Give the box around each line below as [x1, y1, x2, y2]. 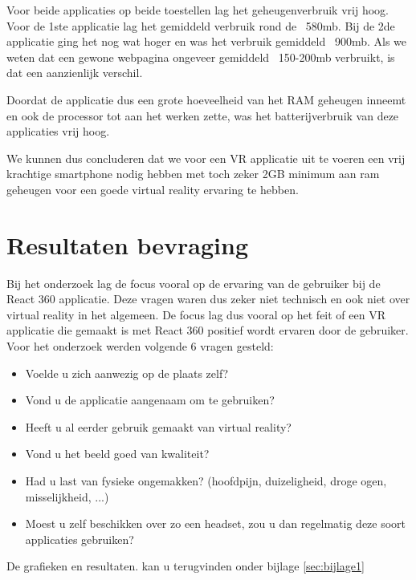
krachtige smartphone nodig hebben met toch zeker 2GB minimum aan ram [6, 165, 380, 182]
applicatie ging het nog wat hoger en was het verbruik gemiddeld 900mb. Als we [6, 33, 407, 50]
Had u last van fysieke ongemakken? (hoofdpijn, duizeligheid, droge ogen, [25, 473, 387, 489]
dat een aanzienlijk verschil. [6, 64, 143, 81]
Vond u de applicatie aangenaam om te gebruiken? [25, 391, 275, 408]
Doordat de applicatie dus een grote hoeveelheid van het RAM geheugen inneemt [6, 91, 406, 107]
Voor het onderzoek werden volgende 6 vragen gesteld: [6, 338, 274, 355]
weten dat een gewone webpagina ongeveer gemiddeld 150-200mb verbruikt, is [6, 48, 395, 65]
